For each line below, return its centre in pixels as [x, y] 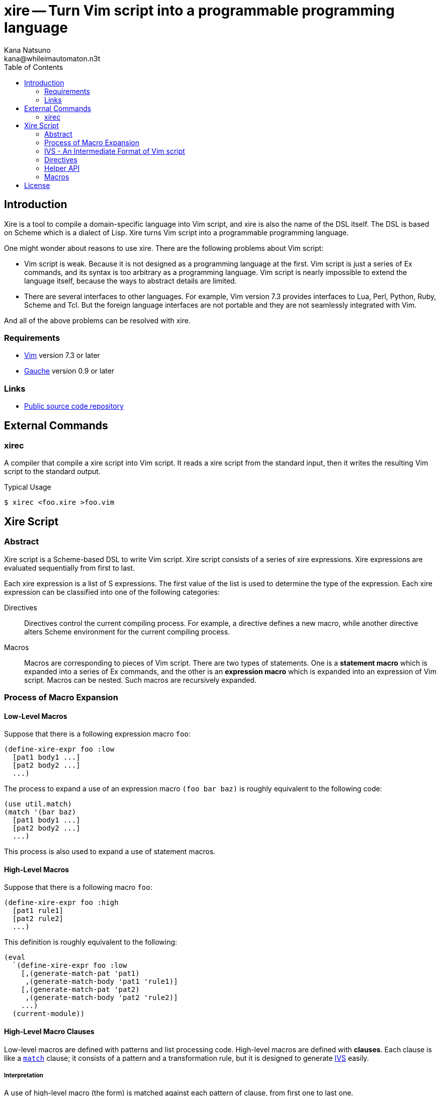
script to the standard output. [52, 472]
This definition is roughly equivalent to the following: [91, 942]
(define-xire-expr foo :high [61, 903]
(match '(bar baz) [40, 812]
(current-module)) [49, 1014]
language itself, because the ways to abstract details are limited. [130, 281]
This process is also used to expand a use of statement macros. [110, 852]
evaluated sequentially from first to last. [70, 568]
